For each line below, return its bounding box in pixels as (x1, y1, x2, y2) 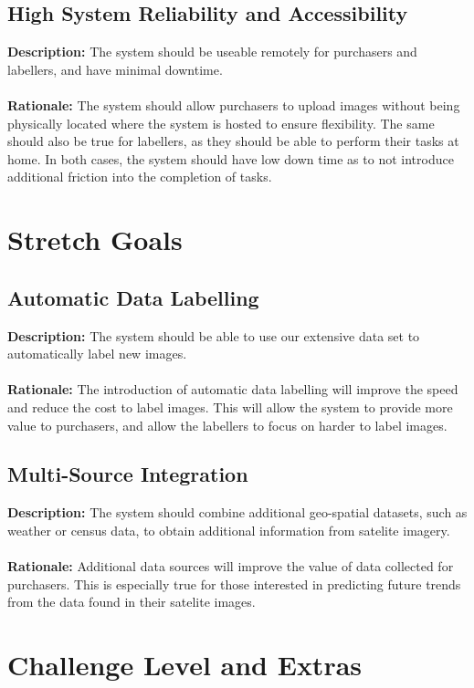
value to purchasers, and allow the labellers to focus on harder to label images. (7, 415, 448, 434)
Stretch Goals (7, 221, 183, 258)
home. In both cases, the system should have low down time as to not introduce (7, 149, 454, 168)
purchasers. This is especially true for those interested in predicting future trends (7, 574, 461, 593)
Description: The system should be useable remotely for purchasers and (7, 42, 417, 61)
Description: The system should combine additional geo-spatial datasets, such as (7, 503, 468, 522)
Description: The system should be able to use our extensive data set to (7, 326, 420, 345)
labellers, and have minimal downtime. (7, 59, 223, 78)
